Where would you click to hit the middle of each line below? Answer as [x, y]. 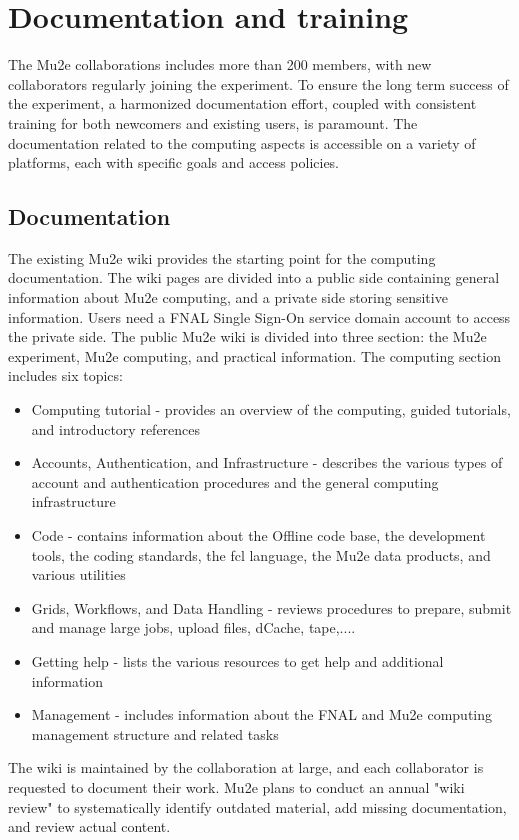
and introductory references [116, 428]
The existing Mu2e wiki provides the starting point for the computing [222, 257]
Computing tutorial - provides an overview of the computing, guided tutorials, [271, 409]
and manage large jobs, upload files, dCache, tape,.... [193, 627]
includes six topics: [65, 375]
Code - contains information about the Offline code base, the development [258, 535]
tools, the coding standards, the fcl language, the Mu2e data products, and [261, 554]
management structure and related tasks [155, 733]
